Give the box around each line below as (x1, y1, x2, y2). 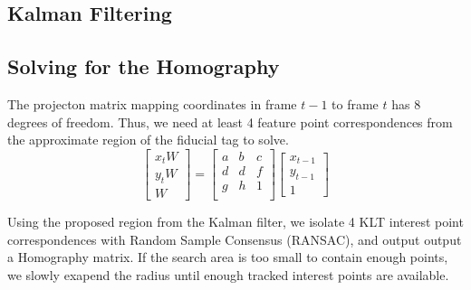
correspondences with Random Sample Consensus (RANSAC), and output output (7, 229, 462, 248)
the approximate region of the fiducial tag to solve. (7, 130, 289, 149)
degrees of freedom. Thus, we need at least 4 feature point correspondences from (7, 112, 453, 131)
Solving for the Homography (7, 52, 280, 80)
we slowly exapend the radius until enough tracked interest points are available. (7, 265, 449, 284)
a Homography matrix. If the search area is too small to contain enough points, (7, 248, 448, 267)
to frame (332, 94, 379, 113)
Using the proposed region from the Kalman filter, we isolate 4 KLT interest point (7, 212, 464, 231)
